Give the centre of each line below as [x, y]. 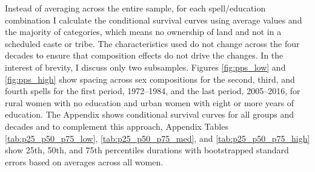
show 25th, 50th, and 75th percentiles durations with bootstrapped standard [147, 150]
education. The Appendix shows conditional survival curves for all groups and [149, 114]
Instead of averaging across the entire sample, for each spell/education [135, 8]
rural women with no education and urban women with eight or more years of [150, 102]
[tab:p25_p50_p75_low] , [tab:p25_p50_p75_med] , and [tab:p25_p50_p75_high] [157, 138]
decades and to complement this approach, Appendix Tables [117, 126]
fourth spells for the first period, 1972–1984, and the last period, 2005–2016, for [153, 91]
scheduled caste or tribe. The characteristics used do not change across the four [152, 43]
